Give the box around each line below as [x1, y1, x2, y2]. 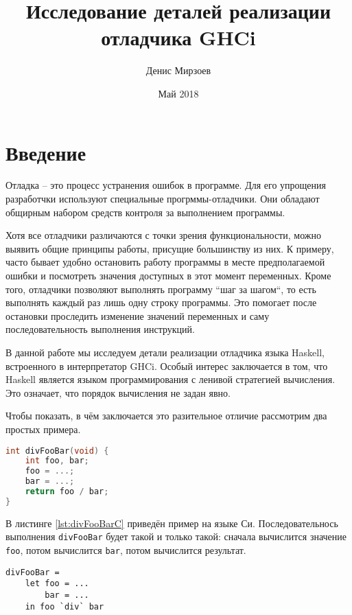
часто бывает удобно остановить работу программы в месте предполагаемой [5, 255, 325, 269]
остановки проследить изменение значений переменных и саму [5, 308, 270, 323]
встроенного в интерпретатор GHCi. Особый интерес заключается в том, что [5, 358, 328, 373]
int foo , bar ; [25, 456, 89, 466]
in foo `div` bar [25, 601, 104, 612]
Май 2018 [158, 86, 199, 100]
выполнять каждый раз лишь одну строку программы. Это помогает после [5, 295, 317, 310]
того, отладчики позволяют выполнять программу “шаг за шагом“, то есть [5, 281, 316, 296]
